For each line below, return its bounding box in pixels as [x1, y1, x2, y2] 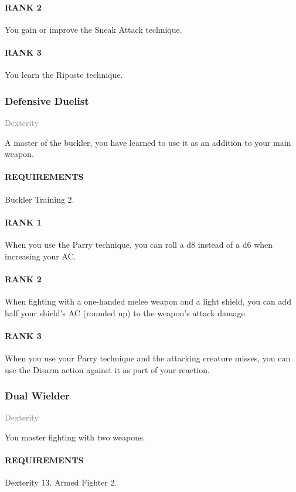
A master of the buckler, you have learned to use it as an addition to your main [5, 136, 291, 148]
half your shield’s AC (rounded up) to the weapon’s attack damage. [5, 306, 247, 319]
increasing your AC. [5, 250, 76, 262]
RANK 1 [5, 216, 42, 228]
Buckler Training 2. [5, 193, 74, 205]
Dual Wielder [5, 388, 70, 403]
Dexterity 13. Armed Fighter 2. [5, 476, 117, 488]
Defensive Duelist [5, 93, 89, 108]
